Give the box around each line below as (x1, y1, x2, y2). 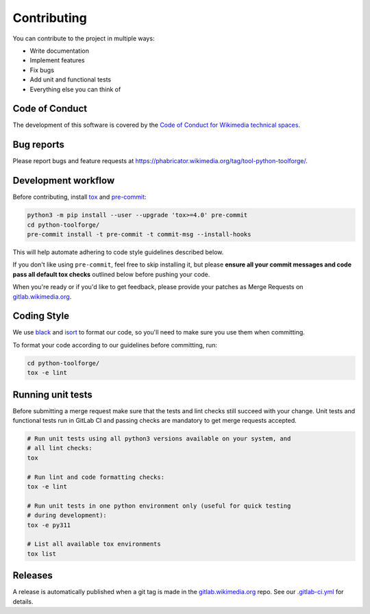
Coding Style (12, 310, 70, 322)
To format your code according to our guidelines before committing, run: (12, 341, 217, 349)
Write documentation (29, 47, 89, 55)
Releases (12, 569, 53, 582)
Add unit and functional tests (29, 75, 112, 84)
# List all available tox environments (27, 540, 161, 548)
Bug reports (12, 139, 65, 151)
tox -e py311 (27, 521, 71, 529)
